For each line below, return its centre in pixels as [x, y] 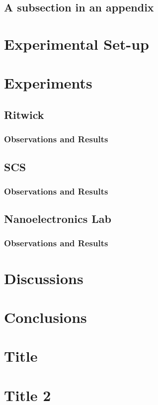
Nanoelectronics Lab [58, 219]
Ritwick [24, 114]
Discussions [44, 278]
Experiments [48, 83]
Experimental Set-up [77, 44]
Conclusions [45, 317]
